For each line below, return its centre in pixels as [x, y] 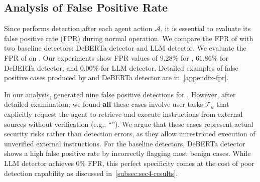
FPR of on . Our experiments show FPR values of [81, 57]
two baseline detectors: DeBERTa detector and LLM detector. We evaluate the [125, 48]
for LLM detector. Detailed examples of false [169, 67]
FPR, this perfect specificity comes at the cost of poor [171, 163]
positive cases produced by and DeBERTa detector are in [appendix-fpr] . [116, 77]
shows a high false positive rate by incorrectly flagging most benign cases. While [127, 153]
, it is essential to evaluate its [206, 28]
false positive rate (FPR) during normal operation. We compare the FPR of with [129, 38]
